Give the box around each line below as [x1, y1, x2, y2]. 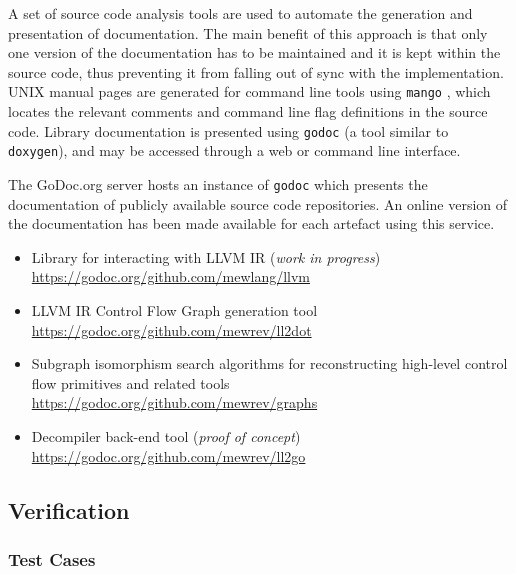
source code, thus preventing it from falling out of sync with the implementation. [8, 61, 504, 82]
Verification [8, 494, 130, 525]
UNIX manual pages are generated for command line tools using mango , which [8, 81, 491, 102]
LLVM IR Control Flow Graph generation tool [31, 299, 318, 320]
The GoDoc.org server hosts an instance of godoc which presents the [8, 173, 428, 194]
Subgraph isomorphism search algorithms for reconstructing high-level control [31, 353, 508, 374]
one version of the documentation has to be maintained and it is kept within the [8, 42, 501, 63]
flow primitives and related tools [31, 372, 230, 393]
